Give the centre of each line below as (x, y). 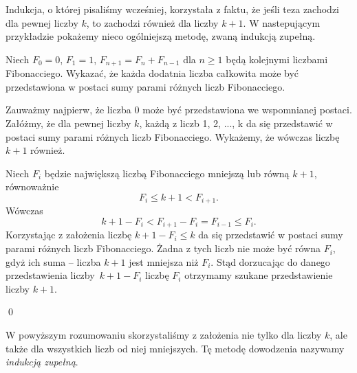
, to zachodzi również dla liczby (152, 22)
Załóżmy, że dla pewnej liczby (68, 123)
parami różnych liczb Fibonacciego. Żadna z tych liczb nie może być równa (163, 248)
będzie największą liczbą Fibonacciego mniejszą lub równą (167, 173)
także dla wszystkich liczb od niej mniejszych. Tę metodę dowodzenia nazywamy (175, 348)
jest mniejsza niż (164, 261)
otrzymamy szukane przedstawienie (259, 275)
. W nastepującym (282, 22)
